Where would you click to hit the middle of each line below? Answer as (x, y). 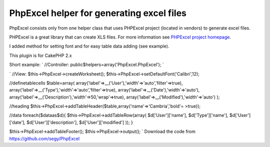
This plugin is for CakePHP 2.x (40, 55)
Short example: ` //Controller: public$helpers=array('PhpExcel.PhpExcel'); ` (87, 64)
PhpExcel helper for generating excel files (98, 13)
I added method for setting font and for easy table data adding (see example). (89, 46)
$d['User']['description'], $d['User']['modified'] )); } (80, 122)
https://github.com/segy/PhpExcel (44, 138)
